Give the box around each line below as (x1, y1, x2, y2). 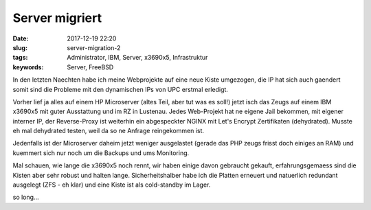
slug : (12, 43, 27, 51)
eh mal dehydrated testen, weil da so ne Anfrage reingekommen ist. (12, 127, 205, 135)
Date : (12, 34, 29, 43)
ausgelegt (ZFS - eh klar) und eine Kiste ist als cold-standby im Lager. (12, 180, 211, 189)
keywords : (12, 62, 44, 71)
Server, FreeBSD (67, 62, 114, 71)
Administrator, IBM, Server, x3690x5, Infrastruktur (67, 54, 208, 62)
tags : (12, 54, 28, 62)
